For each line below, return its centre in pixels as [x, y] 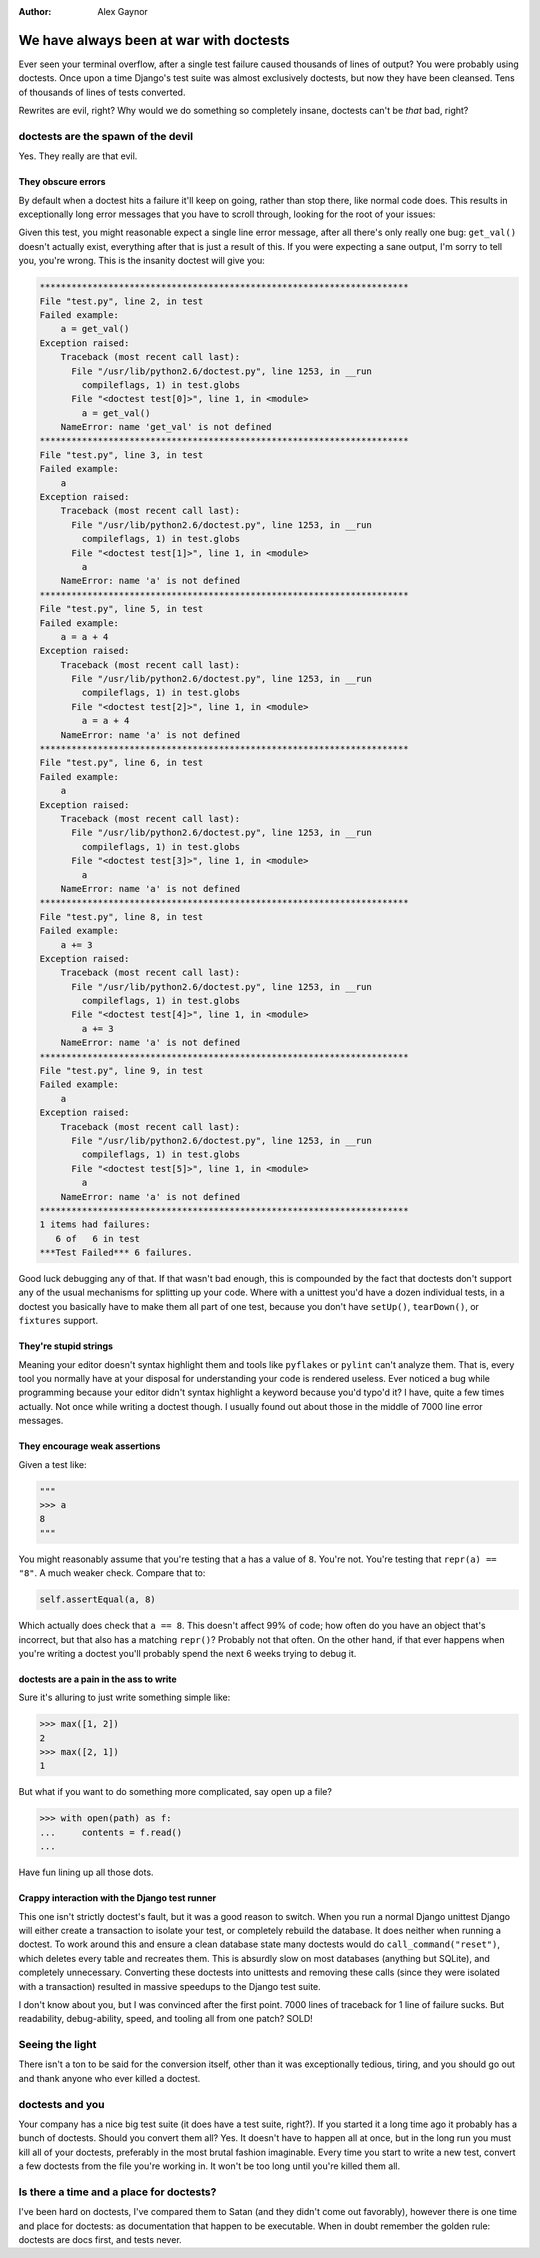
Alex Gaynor [123, 11]
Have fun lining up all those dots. [86, 1872]
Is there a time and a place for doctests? [117, 2192]
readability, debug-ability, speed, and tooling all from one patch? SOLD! [166, 2019]
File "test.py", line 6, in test [121, 763]
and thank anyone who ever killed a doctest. [109, 2078]
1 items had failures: [95, 1224]
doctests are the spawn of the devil [106, 136]
